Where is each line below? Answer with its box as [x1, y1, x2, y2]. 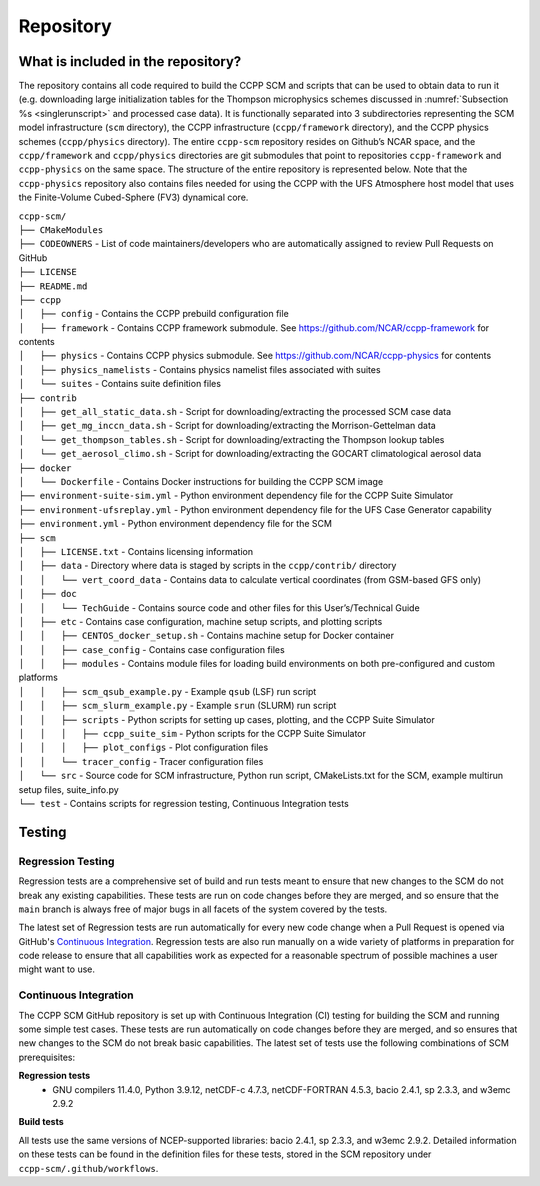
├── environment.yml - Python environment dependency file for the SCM [18, 518, 332, 530]
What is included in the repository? [18, 53, 242, 70]
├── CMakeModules [18, 224, 104, 235]
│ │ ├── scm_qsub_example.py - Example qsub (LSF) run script [18, 685, 317, 697]
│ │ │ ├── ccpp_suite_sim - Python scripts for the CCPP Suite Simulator [18, 728, 367, 740]
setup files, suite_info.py [18, 783, 119, 795]
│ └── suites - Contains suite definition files [18, 378, 222, 390]
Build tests [18, 1116, 64, 1128]
